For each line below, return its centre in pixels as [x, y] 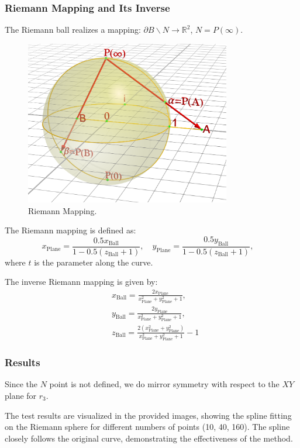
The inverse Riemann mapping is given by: [81, 282]
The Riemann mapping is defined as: [70, 230]
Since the [21, 384]
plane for [21, 395]
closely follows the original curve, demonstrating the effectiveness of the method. [149, 438]
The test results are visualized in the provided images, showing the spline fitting [148, 415]
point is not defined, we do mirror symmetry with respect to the [164, 384]
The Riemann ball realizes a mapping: [73, 30]
